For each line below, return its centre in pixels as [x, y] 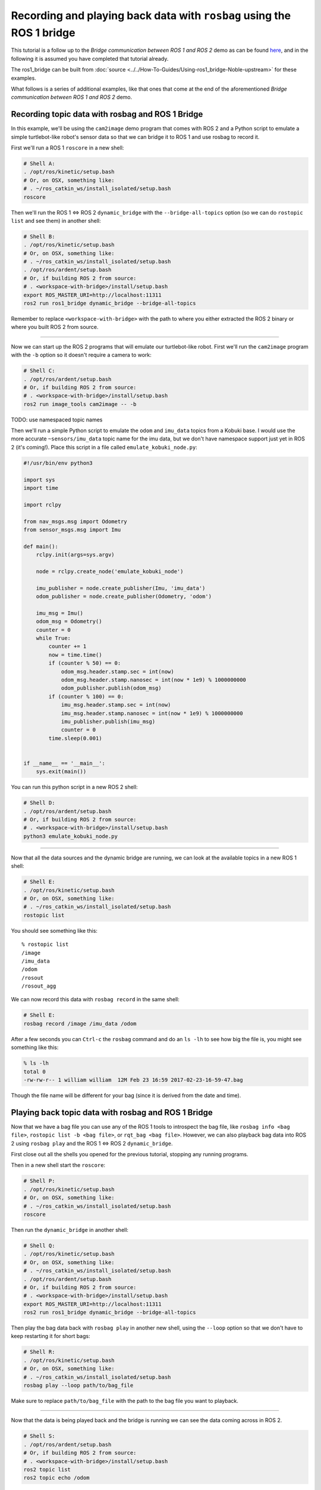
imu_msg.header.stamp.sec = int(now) [116, 705]
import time [41, 488]
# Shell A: [39, 163]
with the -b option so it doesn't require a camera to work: [81, 355]
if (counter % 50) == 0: [85, 663]
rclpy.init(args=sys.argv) [75, 555]
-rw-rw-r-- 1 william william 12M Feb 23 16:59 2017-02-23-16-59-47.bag [133, 1080]
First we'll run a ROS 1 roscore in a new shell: [67, 148]
